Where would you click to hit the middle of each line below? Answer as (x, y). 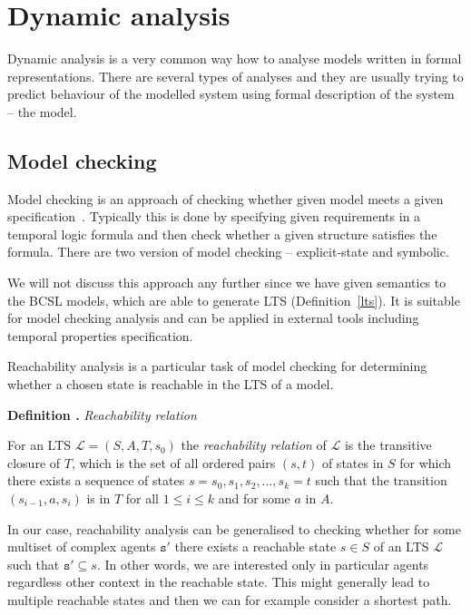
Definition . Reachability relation (102, 414)
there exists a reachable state (255, 547)
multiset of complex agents (82, 547)
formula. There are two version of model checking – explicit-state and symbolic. (228, 252)
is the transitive (388, 445)
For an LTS (39, 445)
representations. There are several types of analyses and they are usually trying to (235, 76)
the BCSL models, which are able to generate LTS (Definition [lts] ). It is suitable (234, 300)
